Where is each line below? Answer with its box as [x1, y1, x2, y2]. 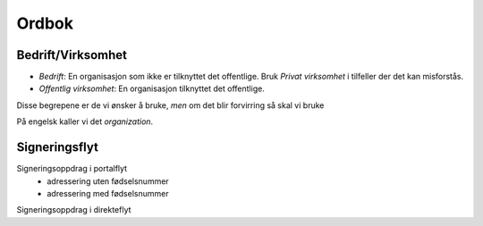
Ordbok [16, 13, 74, 33]
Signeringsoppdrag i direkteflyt [16, 205, 131, 215]
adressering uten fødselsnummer [47, 175, 169, 187]
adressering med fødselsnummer [47, 188, 169, 198]
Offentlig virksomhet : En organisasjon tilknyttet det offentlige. [38, 83, 266, 94]
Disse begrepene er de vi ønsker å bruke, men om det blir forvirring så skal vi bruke [16, 99, 325, 111]
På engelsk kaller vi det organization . [16, 116, 154, 127]
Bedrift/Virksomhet [16, 47, 128, 63]
